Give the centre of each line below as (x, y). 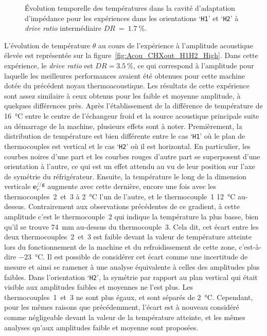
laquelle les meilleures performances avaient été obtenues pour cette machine (125, 75)
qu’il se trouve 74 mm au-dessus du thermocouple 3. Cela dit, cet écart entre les (131, 226)
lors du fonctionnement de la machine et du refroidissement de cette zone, (120, 246)
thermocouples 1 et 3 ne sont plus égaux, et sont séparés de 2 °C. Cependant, (129, 297)
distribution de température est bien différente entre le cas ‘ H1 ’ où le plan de (125, 136)
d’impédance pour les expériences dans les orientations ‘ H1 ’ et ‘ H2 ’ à (132, 18)
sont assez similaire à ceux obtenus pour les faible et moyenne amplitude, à (122, 95)
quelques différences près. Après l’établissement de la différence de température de (133, 106)
